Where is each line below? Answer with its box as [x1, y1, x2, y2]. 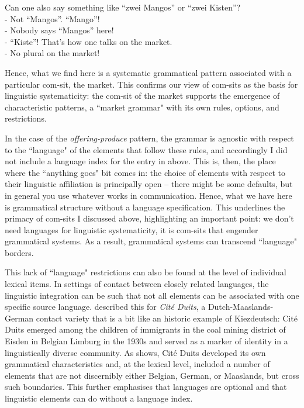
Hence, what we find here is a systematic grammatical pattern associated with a [5, 66, 292, 78]
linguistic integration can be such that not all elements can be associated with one [5, 289, 299, 301]
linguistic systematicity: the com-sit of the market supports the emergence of [5, 89, 280, 102]
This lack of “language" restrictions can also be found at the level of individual [5, 266, 286, 278]
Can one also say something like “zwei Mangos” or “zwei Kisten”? [5, 1, 241, 13]
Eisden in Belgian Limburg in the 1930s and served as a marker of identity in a [5, 335, 288, 347]
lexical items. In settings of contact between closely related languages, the [5, 278, 269, 290]
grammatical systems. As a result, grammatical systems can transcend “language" [5, 235, 297, 247]
